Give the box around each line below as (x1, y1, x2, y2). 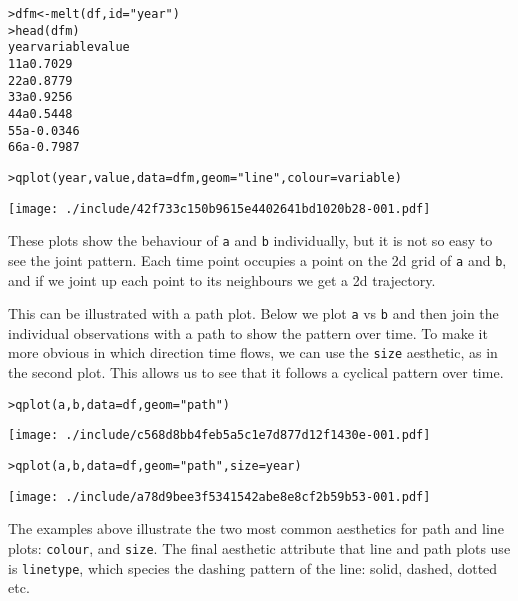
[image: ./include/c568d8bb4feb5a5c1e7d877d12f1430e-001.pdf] (8, 428, 431, 443)
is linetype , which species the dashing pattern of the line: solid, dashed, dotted (8, 557, 498, 578)
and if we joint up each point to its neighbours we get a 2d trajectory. (8, 269, 436, 290)
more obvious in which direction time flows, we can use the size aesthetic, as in (8, 342, 498, 363)
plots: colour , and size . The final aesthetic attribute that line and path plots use (8, 537, 511, 558)
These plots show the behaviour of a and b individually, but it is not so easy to (8, 230, 493, 251)
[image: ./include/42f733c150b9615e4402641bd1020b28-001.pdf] (8, 201, 431, 216)
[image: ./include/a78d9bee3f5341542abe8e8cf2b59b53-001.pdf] (8, 489, 431, 504)
